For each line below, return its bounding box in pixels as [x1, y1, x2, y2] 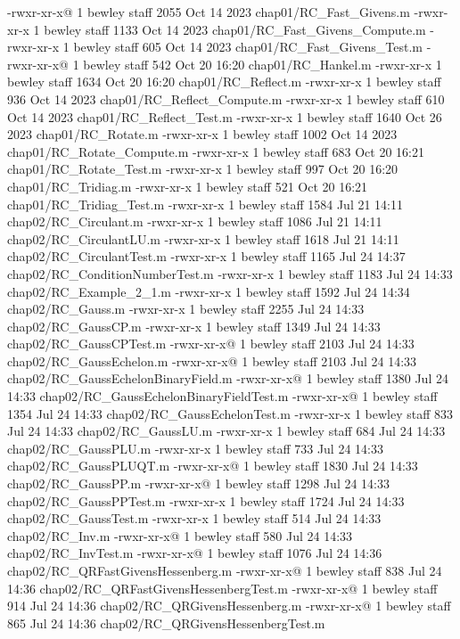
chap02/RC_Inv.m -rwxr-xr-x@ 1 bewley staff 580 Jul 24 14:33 [7, 526, 353, 545]
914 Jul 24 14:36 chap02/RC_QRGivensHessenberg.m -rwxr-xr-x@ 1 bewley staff [7, 596, 451, 615]
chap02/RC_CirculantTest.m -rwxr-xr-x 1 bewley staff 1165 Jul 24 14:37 [7, 247, 406, 266]
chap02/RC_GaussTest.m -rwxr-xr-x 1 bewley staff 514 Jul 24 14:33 [7, 509, 382, 528]
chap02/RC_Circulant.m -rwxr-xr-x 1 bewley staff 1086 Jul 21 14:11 [7, 212, 382, 231]
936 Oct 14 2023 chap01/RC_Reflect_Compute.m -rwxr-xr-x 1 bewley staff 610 [7, 89, 445, 108]
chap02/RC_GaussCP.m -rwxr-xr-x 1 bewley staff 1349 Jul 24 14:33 [7, 316, 381, 335]
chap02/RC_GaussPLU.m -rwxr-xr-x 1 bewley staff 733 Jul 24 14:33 [7, 438, 383, 457]
